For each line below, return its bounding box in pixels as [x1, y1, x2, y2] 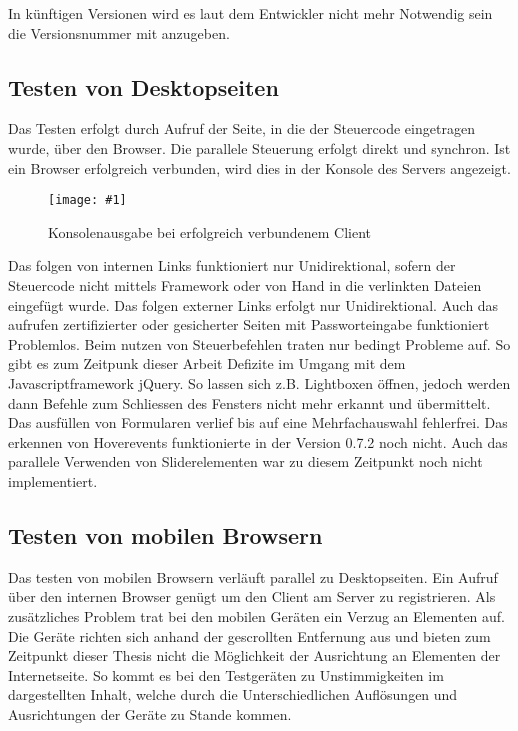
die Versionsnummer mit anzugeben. [8, 22, 230, 43]
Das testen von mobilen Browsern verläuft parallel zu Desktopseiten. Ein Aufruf [8, 566, 498, 587]
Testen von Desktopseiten [8, 71, 279, 102]
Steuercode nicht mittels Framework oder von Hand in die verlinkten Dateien [8, 275, 482, 296]
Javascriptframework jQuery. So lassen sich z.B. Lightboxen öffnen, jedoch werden [8, 372, 511, 393]
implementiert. [8, 470, 98, 491]
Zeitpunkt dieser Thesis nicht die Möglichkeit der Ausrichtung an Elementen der [8, 645, 501, 666]
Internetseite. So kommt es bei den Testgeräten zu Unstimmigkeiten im [8, 664, 444, 685]
